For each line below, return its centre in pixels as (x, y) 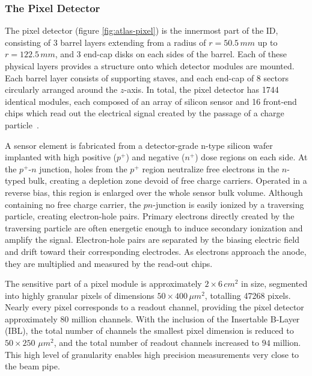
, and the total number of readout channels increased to (157, 343)
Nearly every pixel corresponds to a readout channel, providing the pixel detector (154, 307)
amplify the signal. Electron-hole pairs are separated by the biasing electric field (152, 240)
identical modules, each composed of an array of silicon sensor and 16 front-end (151, 101)
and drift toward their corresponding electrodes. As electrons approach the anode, (156, 251)
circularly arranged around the (61, 89)
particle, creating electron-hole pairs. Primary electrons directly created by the (150, 216)
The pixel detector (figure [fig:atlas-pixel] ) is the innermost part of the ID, (142, 30)
